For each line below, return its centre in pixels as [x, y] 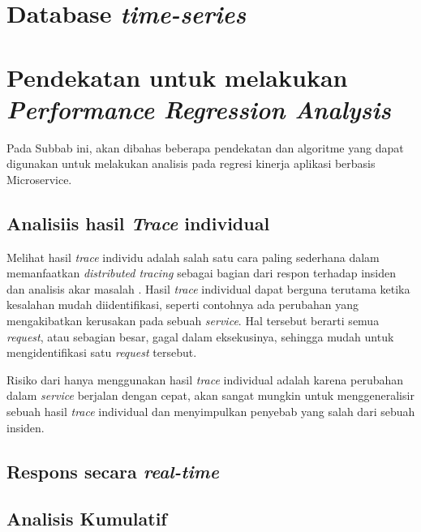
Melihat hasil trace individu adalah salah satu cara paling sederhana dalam [193, 257]
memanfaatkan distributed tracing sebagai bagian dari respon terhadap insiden [202, 273]
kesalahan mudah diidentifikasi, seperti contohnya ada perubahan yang [183, 305]
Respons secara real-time [113, 471]
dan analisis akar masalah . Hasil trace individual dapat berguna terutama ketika [208, 288]
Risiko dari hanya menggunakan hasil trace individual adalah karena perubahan [205, 379]
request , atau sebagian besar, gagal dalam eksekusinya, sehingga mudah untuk [200, 336]
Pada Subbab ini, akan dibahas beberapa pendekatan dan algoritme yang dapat [205, 147]
